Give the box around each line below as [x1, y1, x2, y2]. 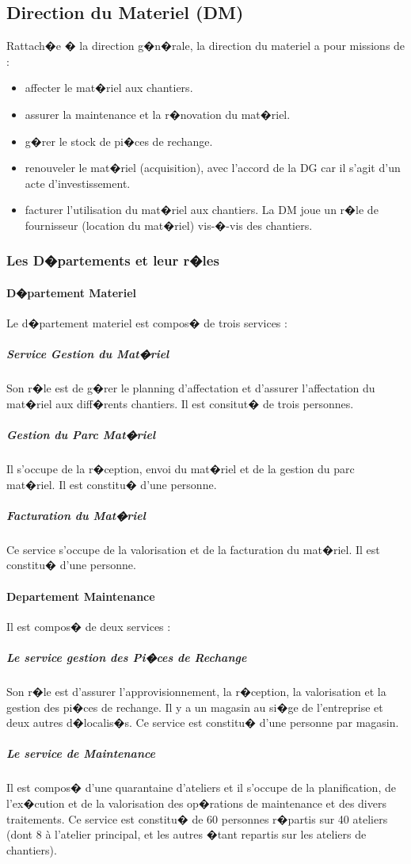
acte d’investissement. [25, 174, 131, 191]
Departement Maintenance [6, 587, 155, 604]
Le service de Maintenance [6, 745, 156, 762]
